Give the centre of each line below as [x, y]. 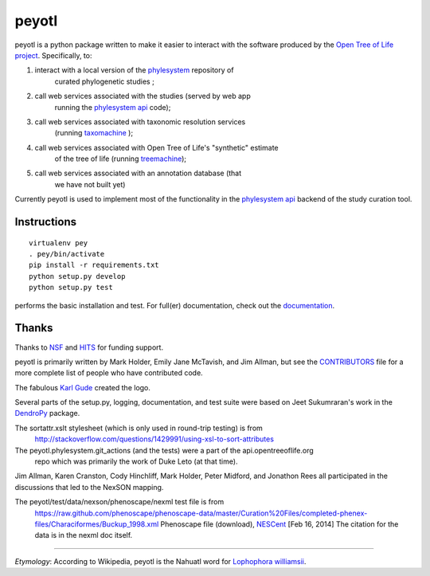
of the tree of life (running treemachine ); [121, 159]
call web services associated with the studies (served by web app [143, 96]
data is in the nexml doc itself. [84, 535]
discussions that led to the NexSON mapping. [89, 487]
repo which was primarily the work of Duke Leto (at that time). [136, 461]
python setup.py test [71, 288]
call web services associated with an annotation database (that [138, 173]
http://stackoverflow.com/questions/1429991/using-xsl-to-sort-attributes [154, 439]
